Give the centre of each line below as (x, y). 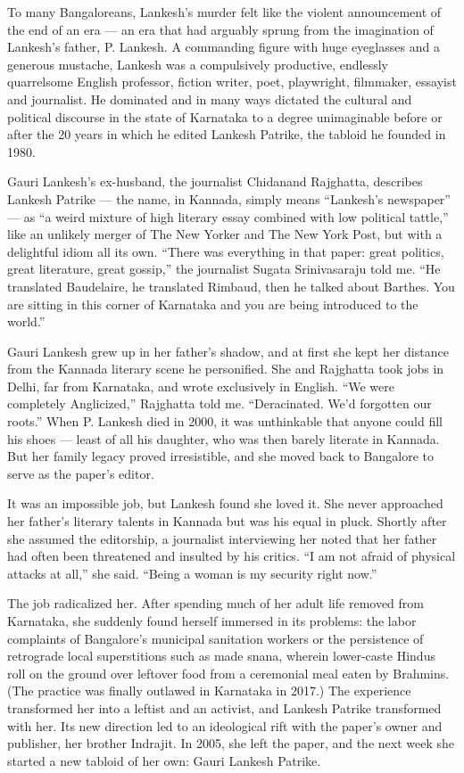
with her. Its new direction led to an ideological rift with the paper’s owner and (225, 725)
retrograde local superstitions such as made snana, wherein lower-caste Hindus (221, 656)
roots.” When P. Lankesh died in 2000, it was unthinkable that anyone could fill (225, 421)
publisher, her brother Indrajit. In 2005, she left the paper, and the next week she (231, 743)
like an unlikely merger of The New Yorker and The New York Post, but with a (225, 234)
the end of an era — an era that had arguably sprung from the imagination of (220, 29)
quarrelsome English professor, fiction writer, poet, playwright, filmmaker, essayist (232, 82)
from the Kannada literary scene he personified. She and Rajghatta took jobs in (226, 369)
